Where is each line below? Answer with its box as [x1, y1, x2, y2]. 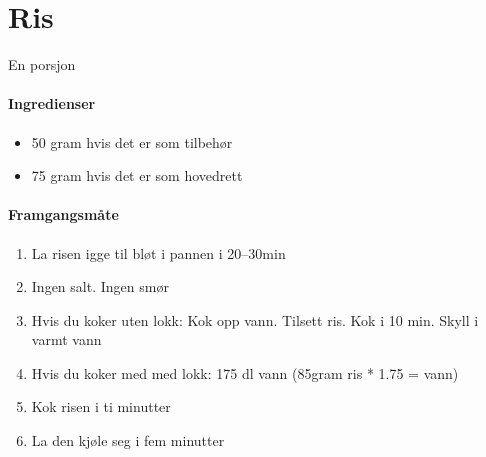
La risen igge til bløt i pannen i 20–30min [31, 242, 286, 263]
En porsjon [8, 54, 76, 75]
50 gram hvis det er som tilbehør [31, 131, 233, 152]
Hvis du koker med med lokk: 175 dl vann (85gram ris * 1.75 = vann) [31, 362, 459, 383]
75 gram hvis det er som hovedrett [31, 165, 243, 186]
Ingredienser [8, 93, 96, 114]
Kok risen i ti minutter [31, 396, 171, 417]
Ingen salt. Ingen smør [31, 276, 169, 297]
